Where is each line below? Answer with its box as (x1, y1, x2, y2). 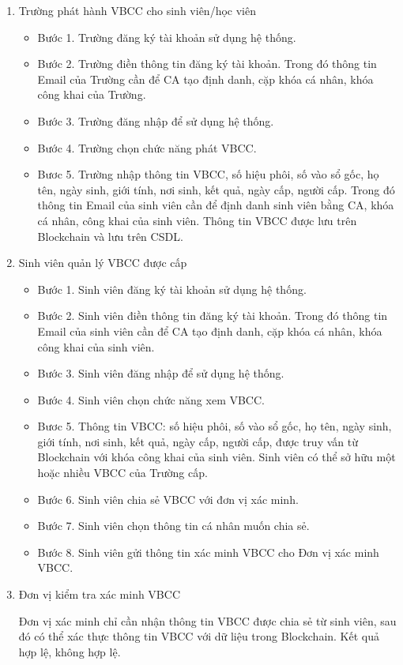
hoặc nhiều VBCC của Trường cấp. (37, 464, 208, 481)
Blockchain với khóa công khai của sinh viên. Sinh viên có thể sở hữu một (37, 449, 396, 465)
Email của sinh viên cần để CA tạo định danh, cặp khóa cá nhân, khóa (37, 322, 382, 339)
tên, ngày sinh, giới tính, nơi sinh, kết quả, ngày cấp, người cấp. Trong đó (37, 181, 395, 197)
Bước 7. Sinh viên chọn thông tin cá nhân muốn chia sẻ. (37, 517, 310, 534)
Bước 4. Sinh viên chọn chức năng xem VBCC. (37, 391, 265, 408)
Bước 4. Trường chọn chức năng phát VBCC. (37, 139, 257, 156)
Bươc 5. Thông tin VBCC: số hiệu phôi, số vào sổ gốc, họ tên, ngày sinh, (37, 418, 392, 434)
